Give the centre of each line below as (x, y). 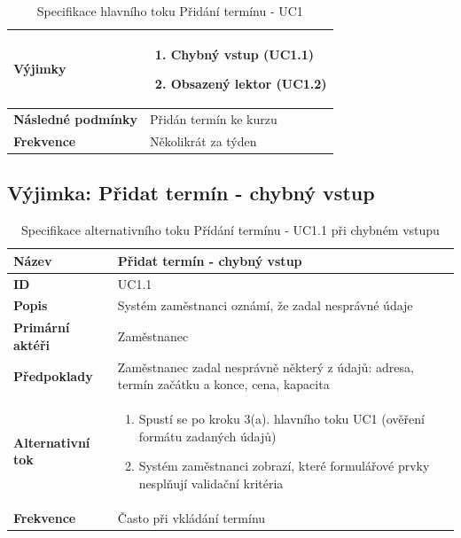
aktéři (32, 344)
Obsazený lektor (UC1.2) (249, 84)
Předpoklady (53, 375)
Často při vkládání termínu (191, 517)
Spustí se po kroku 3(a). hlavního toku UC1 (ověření (281, 419)
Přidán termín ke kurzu (213, 119)
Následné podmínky (75, 119)
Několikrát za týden (203, 140)
